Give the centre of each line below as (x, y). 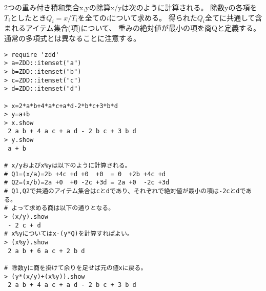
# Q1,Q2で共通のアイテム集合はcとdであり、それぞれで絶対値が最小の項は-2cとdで (125, 191)
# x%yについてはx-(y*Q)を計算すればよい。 (69, 234)
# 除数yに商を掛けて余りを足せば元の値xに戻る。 (76, 268)
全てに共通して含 (233, 17)
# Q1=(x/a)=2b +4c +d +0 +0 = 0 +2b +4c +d (85, 174)
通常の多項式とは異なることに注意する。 (72, 38)
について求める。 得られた (153, 17)
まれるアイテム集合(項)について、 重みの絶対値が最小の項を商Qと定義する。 (132, 28)
